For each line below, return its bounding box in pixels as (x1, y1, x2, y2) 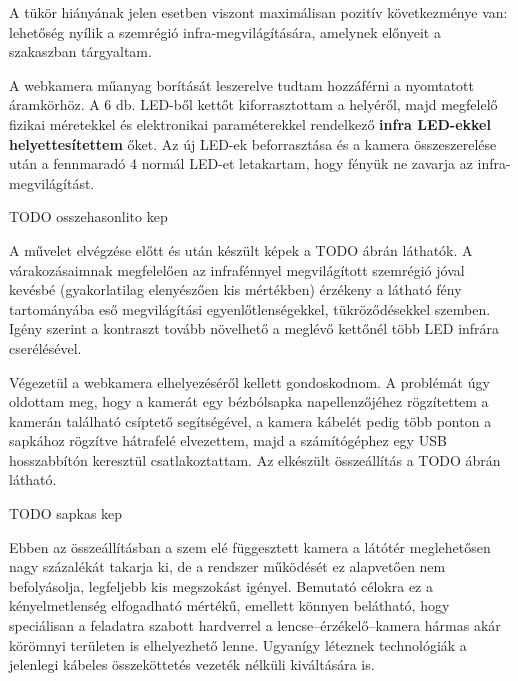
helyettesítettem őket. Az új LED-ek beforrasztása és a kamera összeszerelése (9, 133, 497, 154)
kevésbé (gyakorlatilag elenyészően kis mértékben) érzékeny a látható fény (9, 279, 462, 300)
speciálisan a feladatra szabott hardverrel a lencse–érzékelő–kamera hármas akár (9, 615, 501, 636)
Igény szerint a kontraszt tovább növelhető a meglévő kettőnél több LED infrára (9, 318, 500, 339)
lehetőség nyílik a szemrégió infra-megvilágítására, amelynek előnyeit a (9, 21, 441, 42)
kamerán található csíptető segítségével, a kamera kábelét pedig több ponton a (9, 410, 492, 431)
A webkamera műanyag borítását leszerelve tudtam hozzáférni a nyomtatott (9, 74, 474, 95)
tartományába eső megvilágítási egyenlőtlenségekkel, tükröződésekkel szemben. (9, 298, 491, 319)
